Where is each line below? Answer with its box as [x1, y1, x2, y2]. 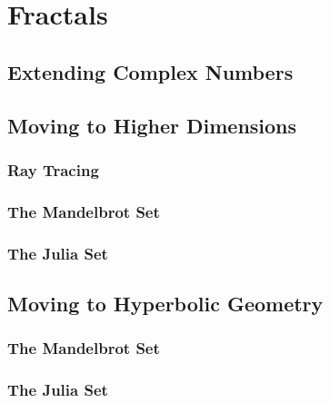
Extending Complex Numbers [7, 57, 294, 85]
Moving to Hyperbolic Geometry [7, 289, 324, 317]
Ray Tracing [7, 158, 99, 181]
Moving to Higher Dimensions [7, 111, 297, 139]
